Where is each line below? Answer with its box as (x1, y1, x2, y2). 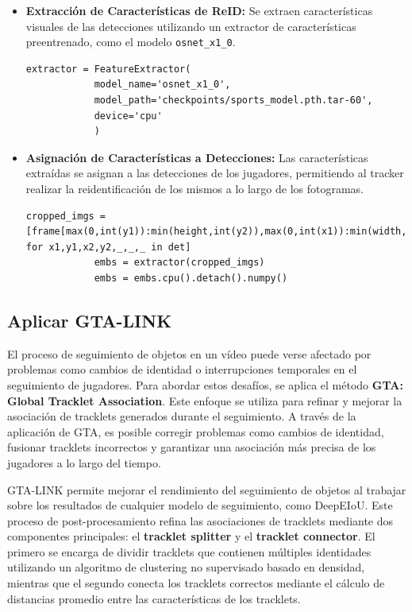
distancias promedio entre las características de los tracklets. (7, 590, 301, 606)
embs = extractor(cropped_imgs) (94, 257, 265, 269)
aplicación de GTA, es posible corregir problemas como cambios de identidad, (7, 423, 384, 440)
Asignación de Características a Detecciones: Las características (25, 149, 368, 165)
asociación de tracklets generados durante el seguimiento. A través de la (7, 408, 356, 424)
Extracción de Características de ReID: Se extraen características (25, 2, 373, 18)
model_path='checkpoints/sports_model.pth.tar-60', (94, 95, 373, 107)
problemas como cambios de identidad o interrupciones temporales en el (7, 361, 357, 378)
